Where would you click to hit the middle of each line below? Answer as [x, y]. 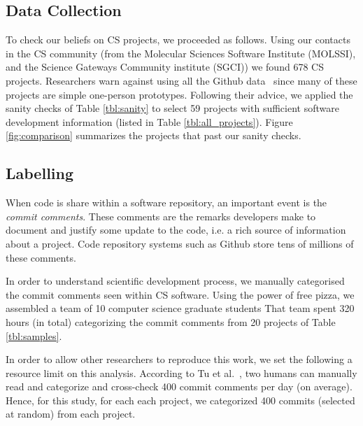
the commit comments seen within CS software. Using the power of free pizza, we [180, 294]
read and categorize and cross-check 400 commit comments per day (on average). [179, 386]
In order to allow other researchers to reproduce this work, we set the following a [179, 359]
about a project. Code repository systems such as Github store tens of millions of [180, 243]
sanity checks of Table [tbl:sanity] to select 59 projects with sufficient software [172, 108]
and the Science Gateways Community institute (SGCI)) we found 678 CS [165, 67]
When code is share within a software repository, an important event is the [166, 203]
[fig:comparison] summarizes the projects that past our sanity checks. [154, 135]
